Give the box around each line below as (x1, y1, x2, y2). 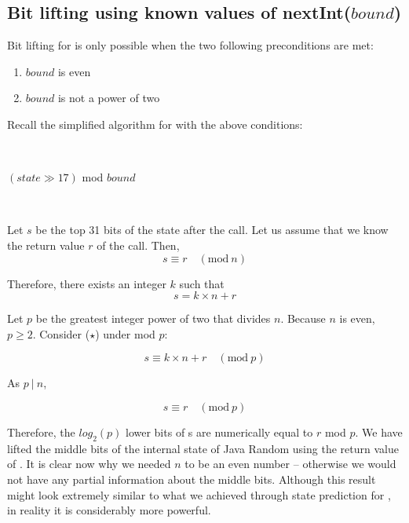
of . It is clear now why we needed (7, 455, 171, 472)
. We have (355, 423, 403, 440)
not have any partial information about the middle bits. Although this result (7, 470, 376, 487)
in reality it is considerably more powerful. (7, 502, 211, 518)
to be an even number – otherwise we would (184, 455, 396, 472)
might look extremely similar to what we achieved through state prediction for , (7, 486, 391, 503)
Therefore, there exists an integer (7, 275, 166, 291)
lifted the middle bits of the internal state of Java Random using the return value (7, 440, 399, 456)
